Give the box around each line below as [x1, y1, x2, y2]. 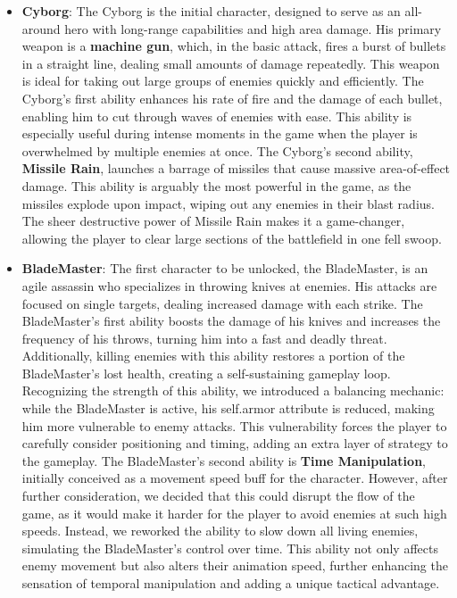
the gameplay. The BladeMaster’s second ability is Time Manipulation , [21, 451, 426, 469]
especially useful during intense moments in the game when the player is [21, 124, 418, 143]
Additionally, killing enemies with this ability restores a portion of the [21, 346, 405, 365]
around [21, 19, 61, 37]
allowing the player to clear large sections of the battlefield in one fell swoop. [21, 228, 442, 247]
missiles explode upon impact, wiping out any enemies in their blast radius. [21, 194, 435, 212]
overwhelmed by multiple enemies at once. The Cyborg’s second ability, [21, 141, 413, 160]
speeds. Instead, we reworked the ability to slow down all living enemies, [21, 521, 419, 540]
